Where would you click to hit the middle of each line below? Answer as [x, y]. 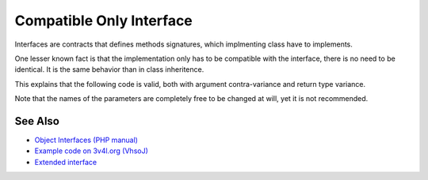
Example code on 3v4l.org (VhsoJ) [91, 151]
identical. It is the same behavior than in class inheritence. [109, 69]
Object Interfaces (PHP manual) [86, 140]
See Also [37, 121]
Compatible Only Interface [104, 21]
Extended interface [66, 162]
